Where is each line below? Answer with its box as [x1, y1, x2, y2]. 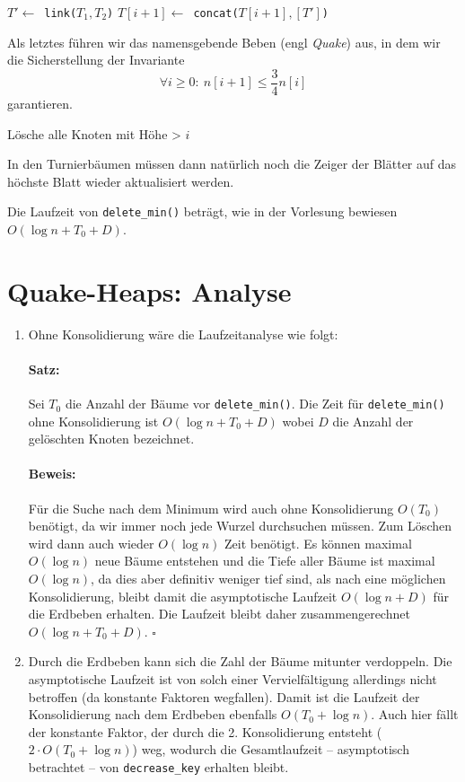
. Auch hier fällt [371, 705, 459, 724]
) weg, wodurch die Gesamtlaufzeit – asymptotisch [132, 740, 409, 759]
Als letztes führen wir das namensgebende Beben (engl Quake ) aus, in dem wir [7, 32, 441, 51]
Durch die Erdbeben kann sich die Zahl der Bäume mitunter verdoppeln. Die [28, 652, 452, 671]
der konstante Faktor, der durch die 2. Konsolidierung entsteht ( [28, 722, 382, 741]
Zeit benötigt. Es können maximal [224, 533, 412, 552]
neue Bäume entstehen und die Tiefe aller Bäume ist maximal [94, 551, 435, 570]
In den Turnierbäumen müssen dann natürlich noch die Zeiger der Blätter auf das [7, 154, 457, 173]
